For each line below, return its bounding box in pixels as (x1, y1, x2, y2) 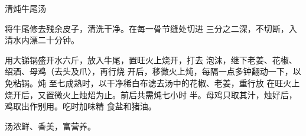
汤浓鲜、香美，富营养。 (5, 119, 96, 132)
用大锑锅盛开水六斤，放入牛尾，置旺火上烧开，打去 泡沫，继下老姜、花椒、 (5, 53, 297, 66)
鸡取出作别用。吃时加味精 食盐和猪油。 (5, 100, 157, 112)
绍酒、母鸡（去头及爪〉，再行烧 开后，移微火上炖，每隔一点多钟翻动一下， (5, 65, 293, 77)
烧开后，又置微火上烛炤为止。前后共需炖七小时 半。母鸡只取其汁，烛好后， (5, 88, 297, 101)
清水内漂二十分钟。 (5, 34, 79, 46)
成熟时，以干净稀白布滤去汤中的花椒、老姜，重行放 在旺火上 (65, 76, 300, 89)
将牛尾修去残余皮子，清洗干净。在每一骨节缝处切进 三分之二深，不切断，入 (5, 22, 297, 34)
